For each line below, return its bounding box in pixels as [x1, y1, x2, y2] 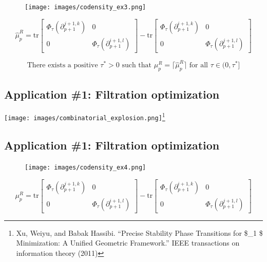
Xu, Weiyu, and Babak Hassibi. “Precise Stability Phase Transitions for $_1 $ [16, 227, 263, 238]
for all [189, 62, 208, 69]
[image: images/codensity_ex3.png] [25, 4, 146, 11]
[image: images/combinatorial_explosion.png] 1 [4, 110, 165, 122]
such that [122, 62, 152, 69]
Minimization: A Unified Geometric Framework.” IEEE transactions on [16, 237, 240, 248]
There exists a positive [27, 62, 98, 69]
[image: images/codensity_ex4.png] [25, 163, 146, 171]
